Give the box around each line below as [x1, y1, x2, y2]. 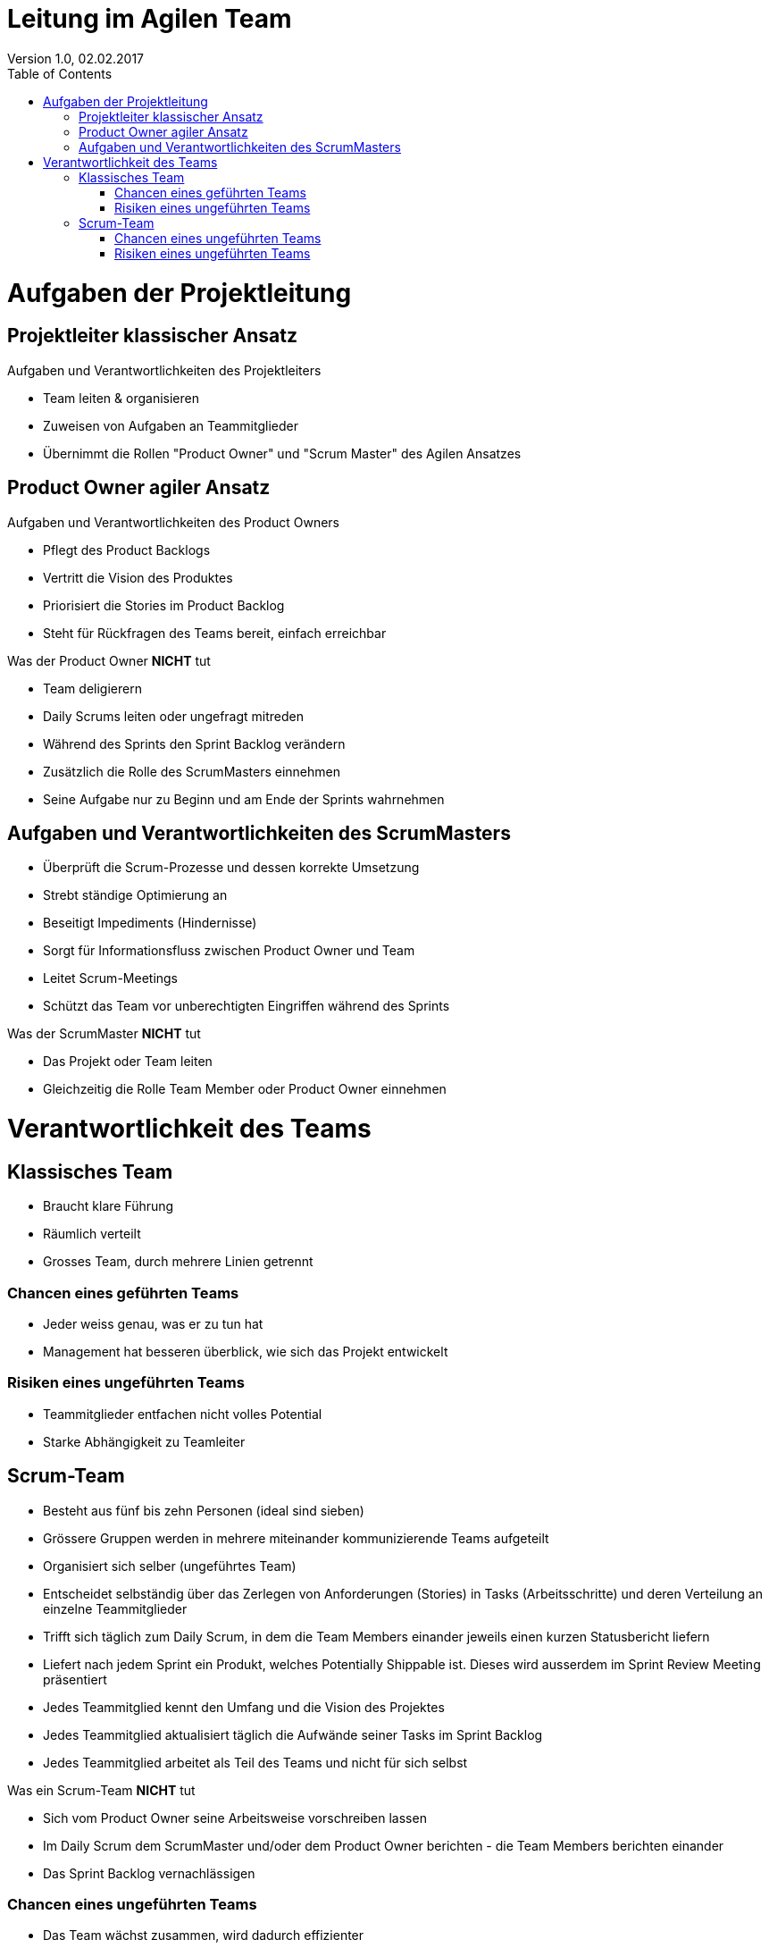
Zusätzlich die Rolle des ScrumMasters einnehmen [43, 763, 340, 779]
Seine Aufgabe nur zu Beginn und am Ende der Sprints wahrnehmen [43, 791, 445, 807]
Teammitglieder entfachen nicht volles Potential [43, 1406, 322, 1422]
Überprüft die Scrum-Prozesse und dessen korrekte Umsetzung [43, 860, 420, 876]
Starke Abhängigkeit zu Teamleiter [43, 1433, 246, 1449]
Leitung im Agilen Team [7, 4, 292, 34]
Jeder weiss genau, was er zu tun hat [43, 1316, 263, 1332]
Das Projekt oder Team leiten [43, 1054, 213, 1070]
